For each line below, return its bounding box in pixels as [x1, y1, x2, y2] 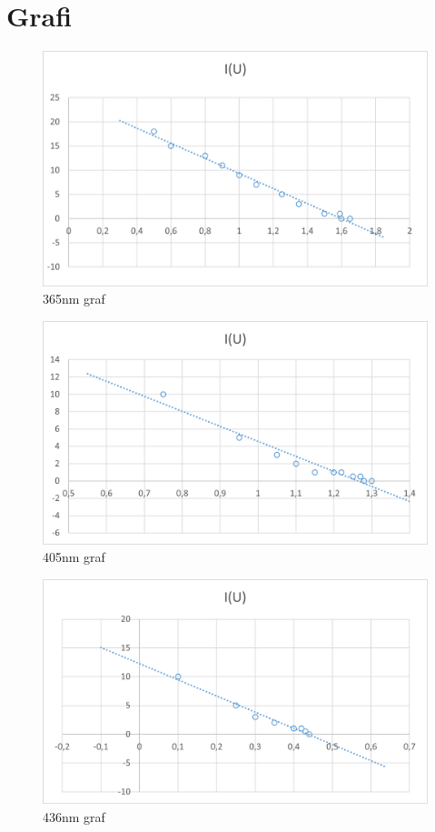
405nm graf [43, 547, 105, 566]
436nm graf [43, 807, 105, 826]
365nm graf [43, 289, 105, 308]
